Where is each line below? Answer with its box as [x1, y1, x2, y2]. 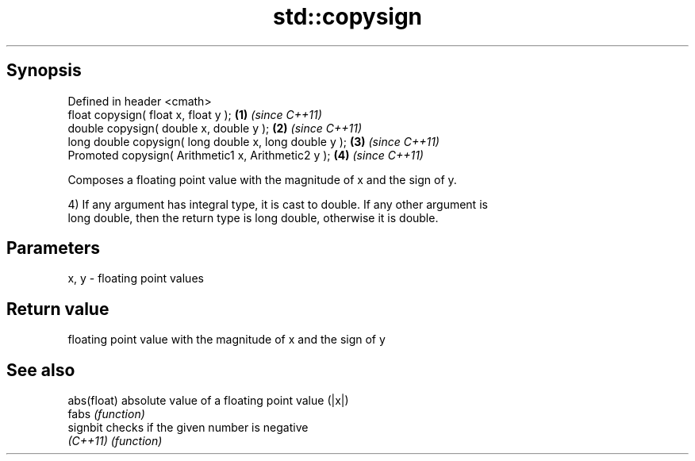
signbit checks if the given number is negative [67, 421, 309, 435]
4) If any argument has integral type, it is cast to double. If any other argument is [67, 197, 488, 211]
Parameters [6, 238, 100, 259]
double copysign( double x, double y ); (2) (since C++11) [67, 121, 362, 135]
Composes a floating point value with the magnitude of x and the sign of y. [67, 172, 457, 186]
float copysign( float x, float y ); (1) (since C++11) [67, 107, 322, 121]
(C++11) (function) [67, 434, 163, 448]
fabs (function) [67, 407, 145, 421]
